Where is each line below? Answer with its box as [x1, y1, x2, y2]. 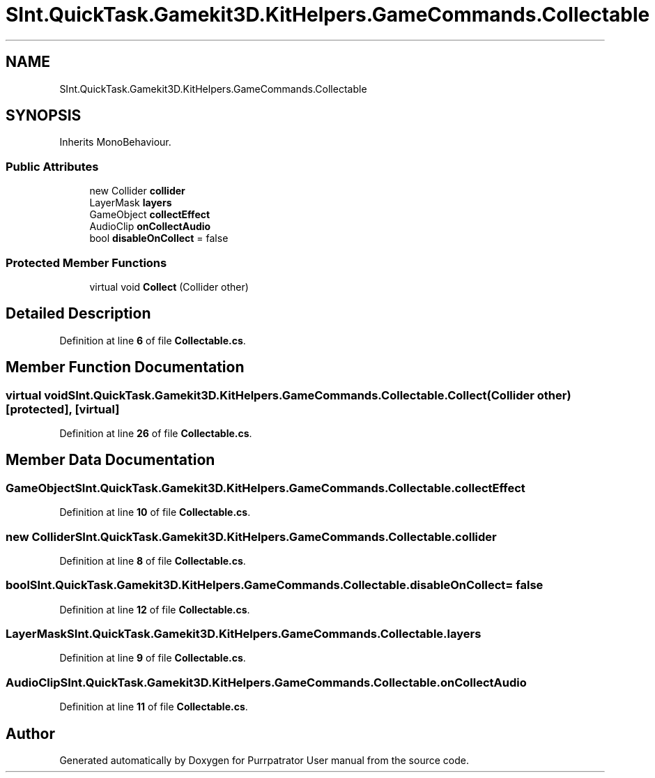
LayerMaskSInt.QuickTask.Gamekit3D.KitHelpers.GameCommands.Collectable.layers [6, 627, 481, 641]
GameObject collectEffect [89, 208, 210, 221]
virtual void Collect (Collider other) [89, 280, 249, 293]
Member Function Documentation [6, 358, 245, 376]
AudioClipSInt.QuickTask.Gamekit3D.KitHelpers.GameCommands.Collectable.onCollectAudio [6, 675, 527, 689]
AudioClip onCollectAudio [89, 220, 211, 233]
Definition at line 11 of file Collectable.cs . [59, 701, 248, 713]
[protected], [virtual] [6, 402, 120, 416]
